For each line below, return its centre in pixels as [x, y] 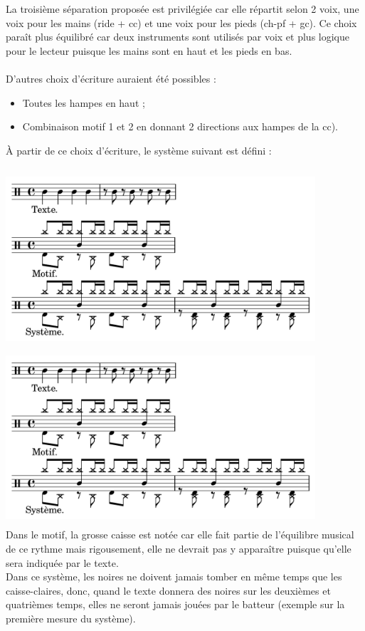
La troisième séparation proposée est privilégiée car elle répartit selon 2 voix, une [182, 9]
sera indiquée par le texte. [62, 562]
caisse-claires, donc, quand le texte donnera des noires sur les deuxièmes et [168, 590]
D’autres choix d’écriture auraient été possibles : [111, 78]
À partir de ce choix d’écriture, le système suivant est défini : [139, 150]
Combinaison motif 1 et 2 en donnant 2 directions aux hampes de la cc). [180, 126]
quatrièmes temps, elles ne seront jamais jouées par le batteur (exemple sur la [175, 604]
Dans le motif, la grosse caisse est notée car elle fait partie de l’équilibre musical [180, 534]
